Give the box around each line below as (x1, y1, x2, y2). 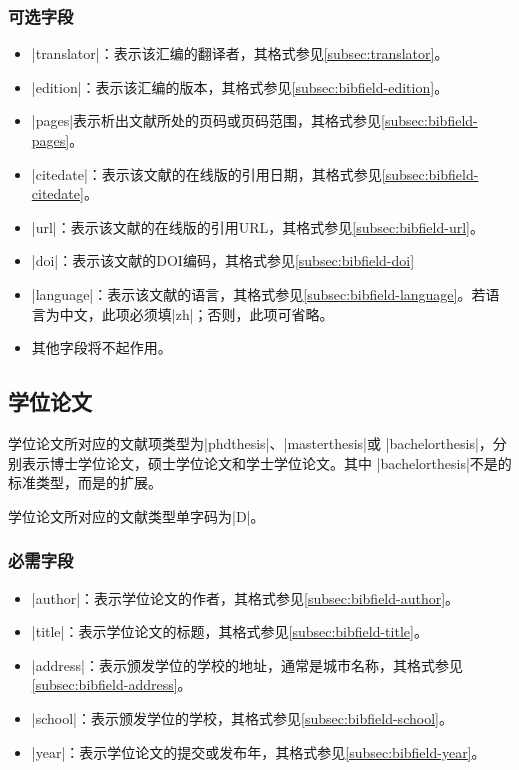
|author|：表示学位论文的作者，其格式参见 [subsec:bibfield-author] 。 (31, 587, 460, 608)
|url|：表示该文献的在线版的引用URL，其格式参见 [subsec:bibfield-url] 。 (31, 216, 484, 237)
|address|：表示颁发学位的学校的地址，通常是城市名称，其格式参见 (31, 654, 463, 675)
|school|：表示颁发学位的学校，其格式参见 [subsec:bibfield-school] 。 (31, 707, 453, 728)
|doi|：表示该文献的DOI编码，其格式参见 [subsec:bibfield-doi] (31, 250, 415, 271)
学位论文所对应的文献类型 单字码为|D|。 (8, 505, 265, 526)
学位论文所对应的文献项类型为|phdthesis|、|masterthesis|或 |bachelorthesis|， (8, 432, 493, 453)
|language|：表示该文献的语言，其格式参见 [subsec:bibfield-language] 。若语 (31, 283, 500, 304)
